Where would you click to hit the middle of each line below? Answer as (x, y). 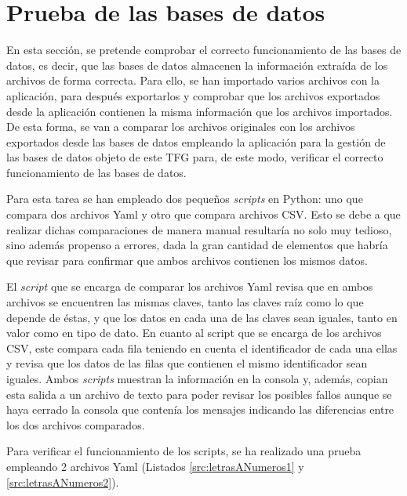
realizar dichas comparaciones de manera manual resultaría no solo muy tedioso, (199, 229)
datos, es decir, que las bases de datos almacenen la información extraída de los (197, 65)
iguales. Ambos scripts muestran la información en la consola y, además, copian (197, 378)
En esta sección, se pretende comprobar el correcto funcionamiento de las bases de (204, 50)
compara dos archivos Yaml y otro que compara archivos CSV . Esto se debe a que (203, 214)
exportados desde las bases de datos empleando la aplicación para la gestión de (196, 141)
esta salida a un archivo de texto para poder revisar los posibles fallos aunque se (199, 394)
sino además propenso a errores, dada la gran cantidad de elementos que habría (197, 245)
